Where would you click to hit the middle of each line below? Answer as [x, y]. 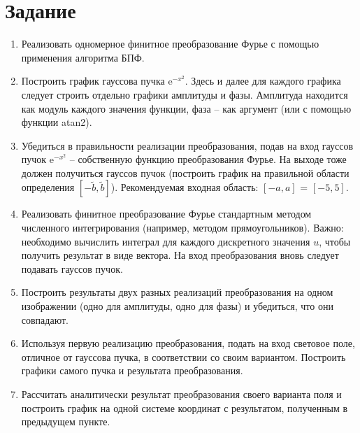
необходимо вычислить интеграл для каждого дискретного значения [166, 241]
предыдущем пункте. [66, 421]
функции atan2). [57, 122]
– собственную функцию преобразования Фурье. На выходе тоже [208, 159]
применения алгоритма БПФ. [83, 57]
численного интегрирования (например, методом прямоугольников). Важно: [182, 228]
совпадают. [45, 319]
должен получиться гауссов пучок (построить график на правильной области [185, 172]
